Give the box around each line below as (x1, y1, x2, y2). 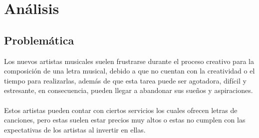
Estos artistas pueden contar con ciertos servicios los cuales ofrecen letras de (4, 104, 238, 115)
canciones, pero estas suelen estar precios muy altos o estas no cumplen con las (4, 114, 246, 125)
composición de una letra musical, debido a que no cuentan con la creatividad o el (4, 65, 255, 76)
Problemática (4, 32, 74, 47)
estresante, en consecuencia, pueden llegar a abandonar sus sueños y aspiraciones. (4, 85, 253, 95)
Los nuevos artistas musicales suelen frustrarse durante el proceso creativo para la (4, 55, 254, 66)
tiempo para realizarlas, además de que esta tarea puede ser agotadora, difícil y (4, 75, 247, 85)
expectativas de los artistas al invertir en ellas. (4, 124, 146, 134)
